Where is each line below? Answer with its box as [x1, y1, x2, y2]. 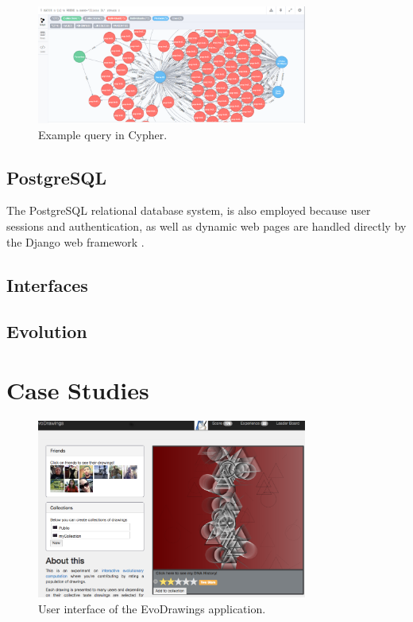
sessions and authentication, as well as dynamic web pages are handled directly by [6, 217, 407, 234]
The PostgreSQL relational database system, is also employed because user [6, 202, 371, 219]
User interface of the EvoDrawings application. [38, 600, 266, 616]
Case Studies [6, 373, 149, 406]
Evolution [6, 319, 87, 344]
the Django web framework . [6, 233, 145, 250]
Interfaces [6, 272, 88, 297]
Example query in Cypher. [38, 126, 168, 142]
